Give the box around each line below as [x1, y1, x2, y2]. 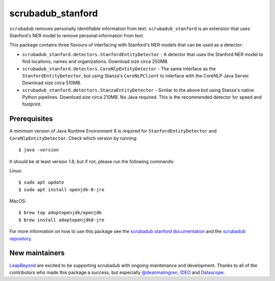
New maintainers [9, 249, 65, 258]
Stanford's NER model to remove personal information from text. [9, 32, 145, 38]
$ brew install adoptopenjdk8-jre [18, 217, 104, 223]
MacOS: [9, 198, 26, 204]
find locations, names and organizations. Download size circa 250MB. [22, 59, 169, 65]
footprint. [22, 101, 42, 107]
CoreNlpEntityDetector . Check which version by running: [9, 135, 137, 141]
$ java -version [18, 147, 59, 153]
